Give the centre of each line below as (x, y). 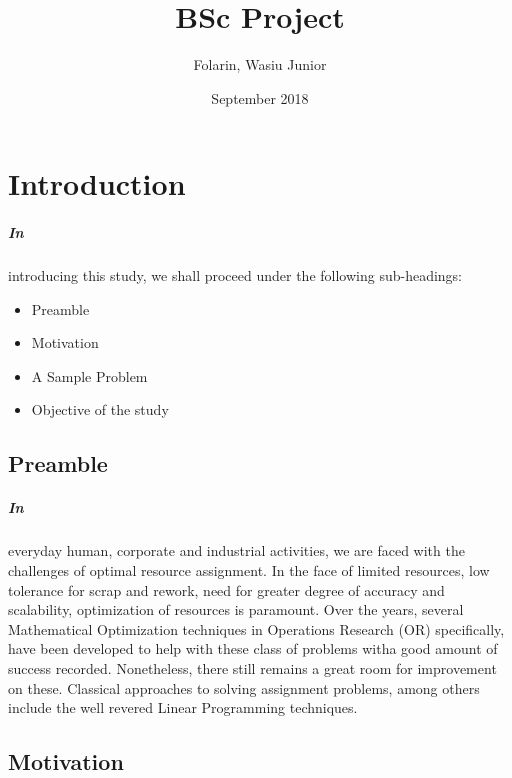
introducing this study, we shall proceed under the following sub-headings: (235, 275)
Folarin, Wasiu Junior (260, 64)
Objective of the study (100, 409)
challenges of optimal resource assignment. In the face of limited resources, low (249, 569)
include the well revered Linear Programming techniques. (183, 707)
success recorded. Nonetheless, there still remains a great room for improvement (252, 667)
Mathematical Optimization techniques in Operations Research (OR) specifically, (256, 628)
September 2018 (260, 97)
